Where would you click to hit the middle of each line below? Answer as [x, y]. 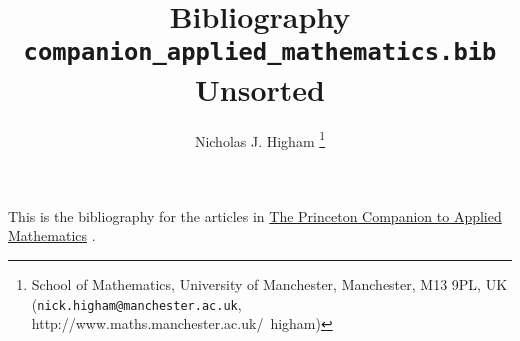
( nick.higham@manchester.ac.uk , [136, 303]
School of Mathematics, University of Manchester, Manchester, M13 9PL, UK [269, 284]
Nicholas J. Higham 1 [260, 139]
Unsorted [260, 88]
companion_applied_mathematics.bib [260, 52]
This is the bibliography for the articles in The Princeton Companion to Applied [255, 215]
